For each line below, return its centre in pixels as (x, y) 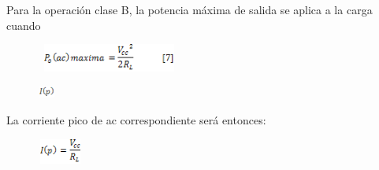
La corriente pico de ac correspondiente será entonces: (136, 119)
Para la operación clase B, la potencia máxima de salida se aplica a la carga (189, 9)
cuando (24, 25)
